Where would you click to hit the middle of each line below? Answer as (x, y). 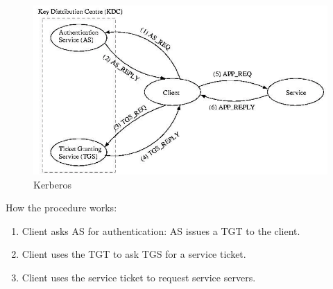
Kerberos (52, 184)
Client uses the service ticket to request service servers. (139, 277)
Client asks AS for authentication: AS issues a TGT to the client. (161, 230)
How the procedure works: (61, 208)
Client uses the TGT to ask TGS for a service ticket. (134, 254)
